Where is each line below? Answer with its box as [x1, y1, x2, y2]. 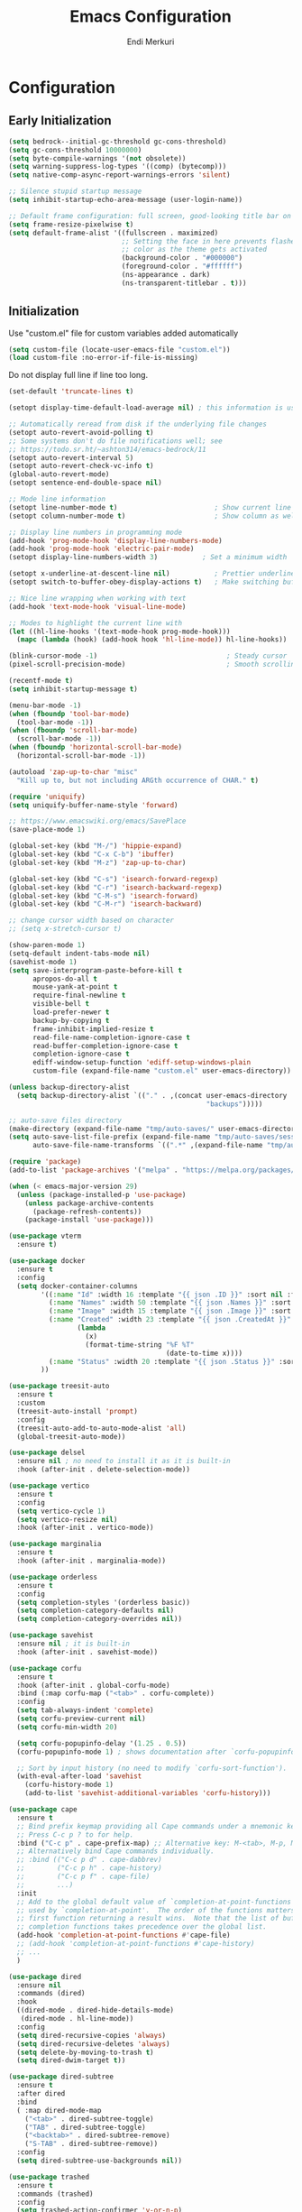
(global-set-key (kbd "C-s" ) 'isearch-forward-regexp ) [8, 874, 219, 883]
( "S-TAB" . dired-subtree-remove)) [24, 2140, 159, 2149]
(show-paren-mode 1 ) [8, 941, 87, 950]
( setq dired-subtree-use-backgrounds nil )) [16, 2156, 182, 2166]
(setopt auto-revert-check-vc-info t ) [8, 462, 154, 471]
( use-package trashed [8, 2172, 90, 2181]
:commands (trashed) [16, 2189, 94, 2198]
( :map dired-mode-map [16, 2106, 102, 2115]
